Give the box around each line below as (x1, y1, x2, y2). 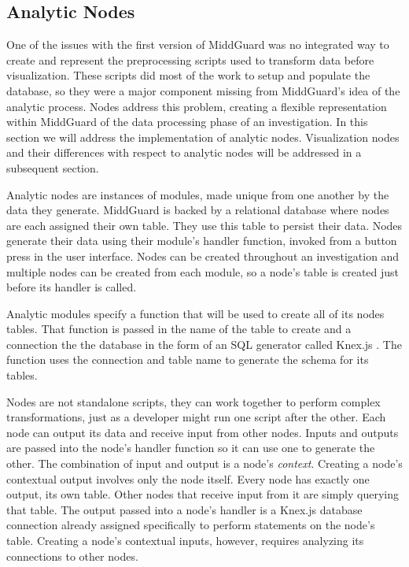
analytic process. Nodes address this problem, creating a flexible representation (6, 98, 387, 114)
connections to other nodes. (6, 547, 138, 564)
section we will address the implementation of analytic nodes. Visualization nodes (6, 128, 400, 145)
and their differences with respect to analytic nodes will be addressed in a (6, 144, 362, 161)
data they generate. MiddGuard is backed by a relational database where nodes (6, 202, 389, 218)
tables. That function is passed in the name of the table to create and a (6, 321, 352, 337)
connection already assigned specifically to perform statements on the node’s (6, 517, 375, 533)
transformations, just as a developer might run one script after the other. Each (6, 409, 386, 425)
